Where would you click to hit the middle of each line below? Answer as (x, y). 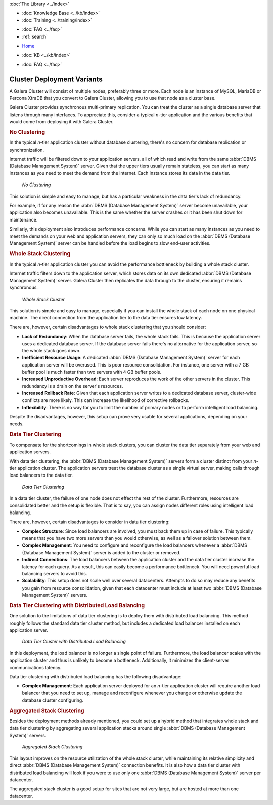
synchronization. (27, 150)
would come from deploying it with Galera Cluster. (61, 122)
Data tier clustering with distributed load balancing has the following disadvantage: (96, 677)
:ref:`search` (35, 36)
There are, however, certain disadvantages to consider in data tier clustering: (89, 522)
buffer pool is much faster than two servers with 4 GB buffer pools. (92, 372)
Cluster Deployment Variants (56, 79)
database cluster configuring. (53, 700)
